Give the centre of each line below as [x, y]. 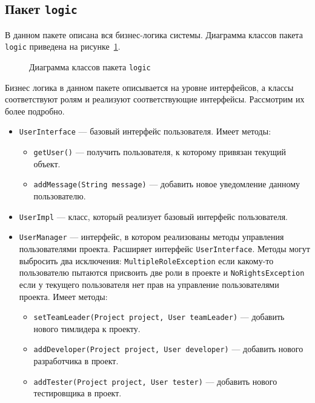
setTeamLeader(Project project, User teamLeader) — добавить [159, 317]
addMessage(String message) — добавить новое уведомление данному [167, 184]
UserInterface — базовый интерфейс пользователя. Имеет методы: [145, 131]
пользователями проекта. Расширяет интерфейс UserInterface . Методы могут [164, 248]
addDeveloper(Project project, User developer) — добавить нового [168, 349]
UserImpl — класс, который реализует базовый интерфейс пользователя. [154, 216]
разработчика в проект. [76, 361]
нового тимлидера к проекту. [87, 328]
